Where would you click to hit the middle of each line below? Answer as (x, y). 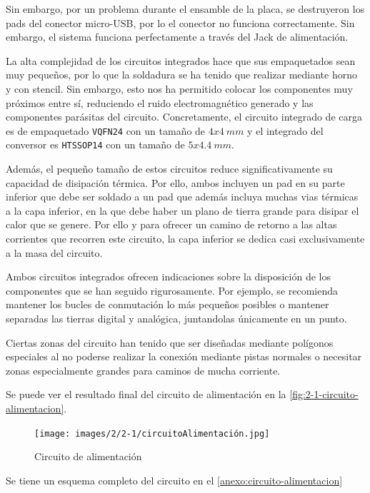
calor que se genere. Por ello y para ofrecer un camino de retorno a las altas (171, 224)
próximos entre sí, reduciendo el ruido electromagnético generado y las (160, 102)
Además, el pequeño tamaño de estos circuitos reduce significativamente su (169, 169)
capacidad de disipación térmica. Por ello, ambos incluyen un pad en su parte (175, 182)
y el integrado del (285, 130)
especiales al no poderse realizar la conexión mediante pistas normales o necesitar (184, 356)
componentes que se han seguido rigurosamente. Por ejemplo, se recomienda (172, 290)
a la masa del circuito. (54, 252)
